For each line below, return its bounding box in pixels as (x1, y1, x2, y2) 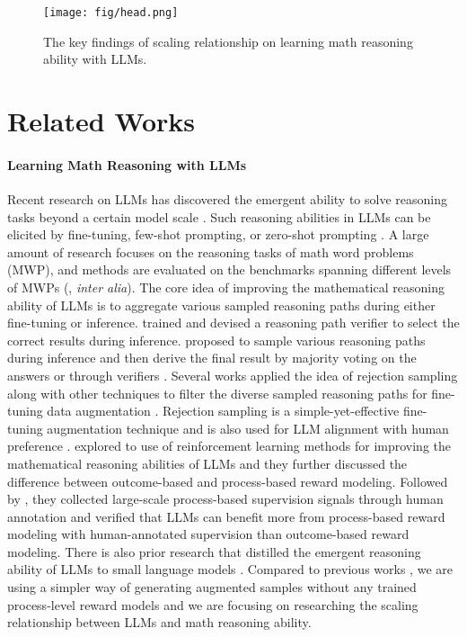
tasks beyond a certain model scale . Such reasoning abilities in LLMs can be (7, 207, 431, 226)
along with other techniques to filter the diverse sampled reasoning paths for (7, 383, 427, 402)
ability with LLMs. (43, 49, 147, 68)
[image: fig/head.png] (43, 6, 179, 19)
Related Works (7, 103, 196, 139)
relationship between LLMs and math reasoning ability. (7, 613, 312, 632)
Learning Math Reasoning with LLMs (7, 155, 247, 174)
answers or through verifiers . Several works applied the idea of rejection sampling (7, 365, 458, 384)
